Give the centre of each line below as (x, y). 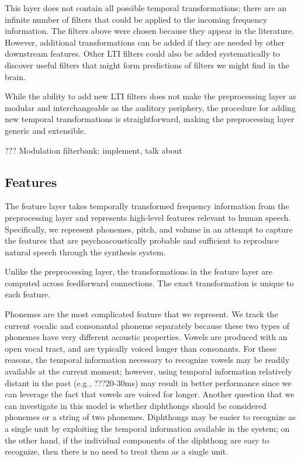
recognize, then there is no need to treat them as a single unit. (117, 451)
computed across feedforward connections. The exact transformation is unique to (149, 283)
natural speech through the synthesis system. (85, 252)
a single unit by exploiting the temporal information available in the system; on (147, 429)
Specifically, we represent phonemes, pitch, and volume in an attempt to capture (149, 229)
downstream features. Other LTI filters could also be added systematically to (142, 53)
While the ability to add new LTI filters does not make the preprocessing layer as (150, 96)
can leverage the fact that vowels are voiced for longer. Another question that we (150, 394)
